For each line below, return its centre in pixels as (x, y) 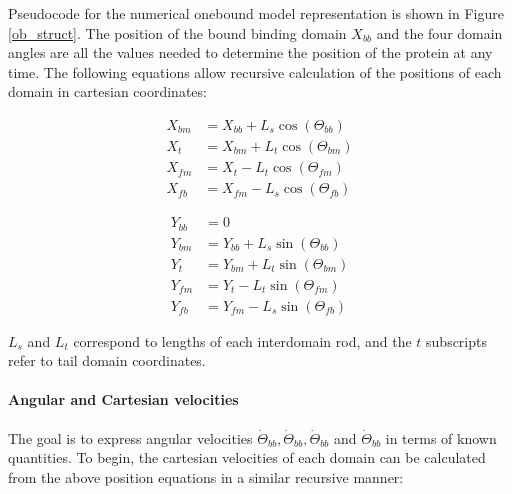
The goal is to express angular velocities (130, 437)
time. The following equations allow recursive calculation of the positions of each (255, 71)
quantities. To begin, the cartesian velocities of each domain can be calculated (247, 457)
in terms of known (441, 437)
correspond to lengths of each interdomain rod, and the (242, 340)
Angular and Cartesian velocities (123, 399)
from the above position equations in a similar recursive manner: (206, 476)
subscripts (456, 340)
